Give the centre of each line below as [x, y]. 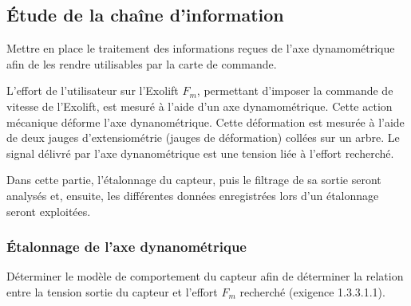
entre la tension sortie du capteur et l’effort [112, 291]
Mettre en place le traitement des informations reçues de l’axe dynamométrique [201, 48]
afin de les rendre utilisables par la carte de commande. [142, 63]
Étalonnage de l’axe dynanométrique [126, 247]
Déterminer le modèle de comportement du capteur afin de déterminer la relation [205, 276]
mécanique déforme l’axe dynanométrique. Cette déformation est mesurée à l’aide [205, 122]
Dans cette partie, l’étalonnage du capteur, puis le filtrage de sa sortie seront [194, 180]
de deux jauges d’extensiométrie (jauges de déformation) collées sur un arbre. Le [203, 137]
